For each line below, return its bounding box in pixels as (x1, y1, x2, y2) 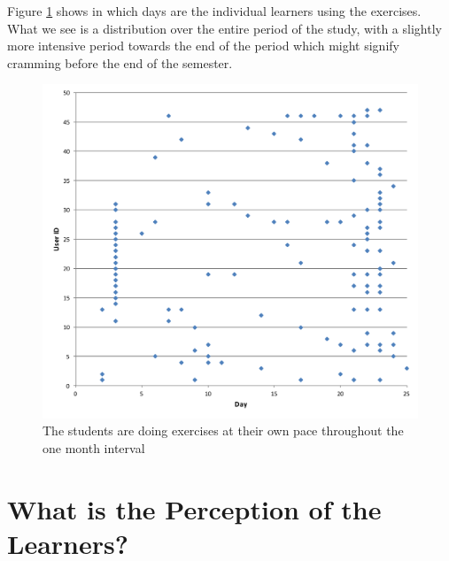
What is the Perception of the (7, 490, 382, 526)
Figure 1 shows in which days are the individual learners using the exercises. (7, 2, 422, 19)
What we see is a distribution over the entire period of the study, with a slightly (7, 19, 442, 37)
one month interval (43, 438, 145, 457)
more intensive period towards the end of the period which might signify (7, 36, 399, 55)
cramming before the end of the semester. (7, 53, 233, 72)
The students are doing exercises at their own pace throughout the (43, 421, 404, 440)
